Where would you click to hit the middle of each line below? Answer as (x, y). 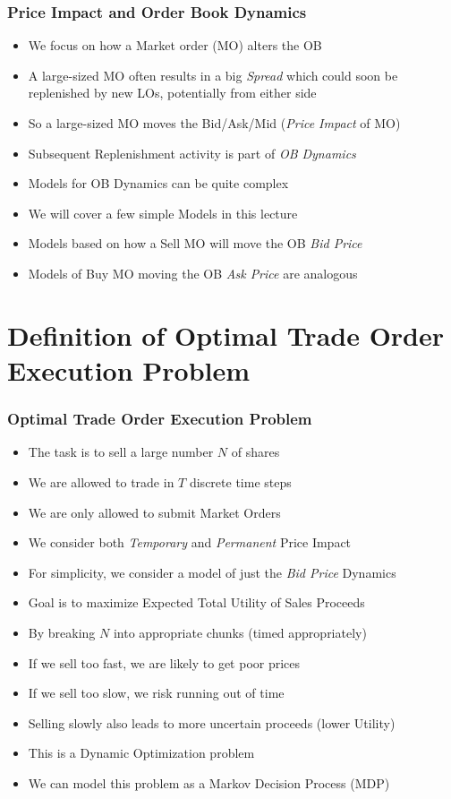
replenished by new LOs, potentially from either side (172, 93)
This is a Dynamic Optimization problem (141, 753)
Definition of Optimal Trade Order (226, 335)
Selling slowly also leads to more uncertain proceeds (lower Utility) (212, 722)
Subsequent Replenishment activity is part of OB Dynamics (192, 153)
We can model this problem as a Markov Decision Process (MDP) (209, 782)
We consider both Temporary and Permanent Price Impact (190, 542)
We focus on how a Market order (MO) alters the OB (175, 45)
